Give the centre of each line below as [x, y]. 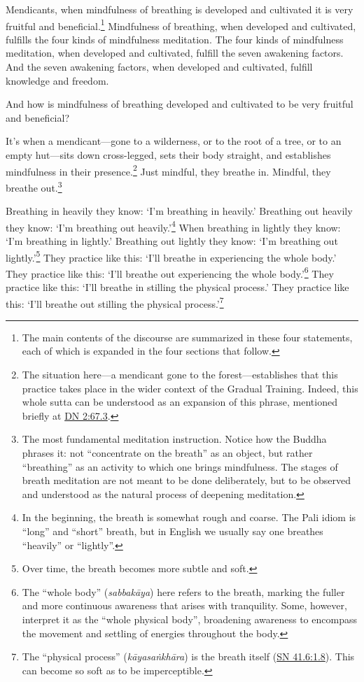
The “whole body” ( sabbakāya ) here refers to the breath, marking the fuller [183, 591]
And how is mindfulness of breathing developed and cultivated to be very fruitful [180, 104]
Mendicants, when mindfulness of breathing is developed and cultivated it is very [180, 9]
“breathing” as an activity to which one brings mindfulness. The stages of [180, 466]
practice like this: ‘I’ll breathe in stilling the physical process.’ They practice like [177, 287]
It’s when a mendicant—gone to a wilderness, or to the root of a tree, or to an [174, 141]
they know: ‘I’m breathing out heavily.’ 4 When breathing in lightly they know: [173, 226]
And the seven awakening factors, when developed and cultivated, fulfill [159, 67]
